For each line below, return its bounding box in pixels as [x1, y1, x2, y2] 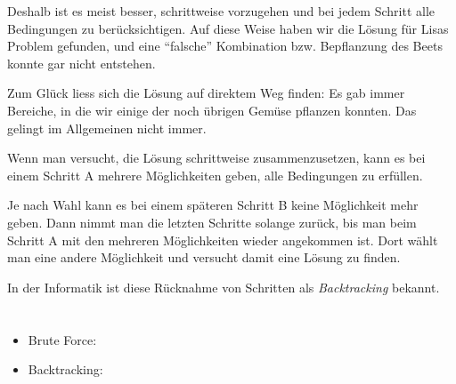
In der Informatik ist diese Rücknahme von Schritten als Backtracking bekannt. [7, 277, 440, 296]
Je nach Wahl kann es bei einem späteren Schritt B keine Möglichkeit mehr [7, 196, 419, 214]
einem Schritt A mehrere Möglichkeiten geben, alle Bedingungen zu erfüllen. [7, 165, 423, 184]
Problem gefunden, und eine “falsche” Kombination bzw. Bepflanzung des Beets [7, 36, 443, 55]
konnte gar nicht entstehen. [7, 53, 156, 72]
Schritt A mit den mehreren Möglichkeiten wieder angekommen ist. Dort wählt [7, 230, 438, 249]
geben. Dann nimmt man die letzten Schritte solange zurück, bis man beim [7, 212, 417, 231]
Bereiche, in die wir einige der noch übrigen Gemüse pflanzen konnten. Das [7, 100, 417, 119]
